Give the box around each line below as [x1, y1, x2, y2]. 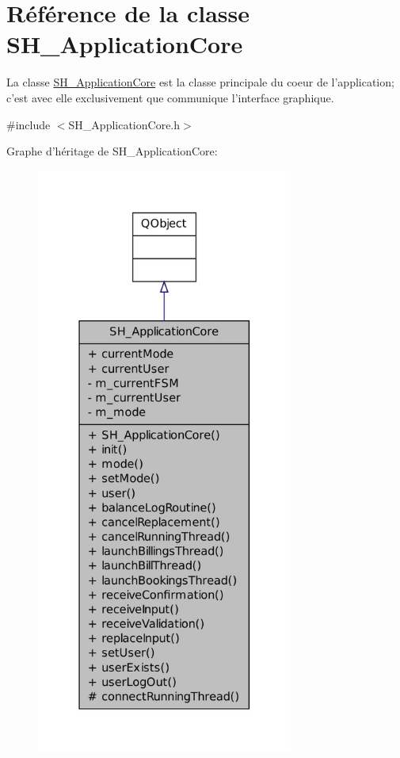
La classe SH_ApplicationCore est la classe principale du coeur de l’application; [6, 74, 394, 90]
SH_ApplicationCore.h [68, 116, 181, 132]
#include [6, 116, 51, 132]
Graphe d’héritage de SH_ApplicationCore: [6, 143, 218, 159]
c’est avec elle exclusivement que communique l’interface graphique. [6, 89, 334, 105]
